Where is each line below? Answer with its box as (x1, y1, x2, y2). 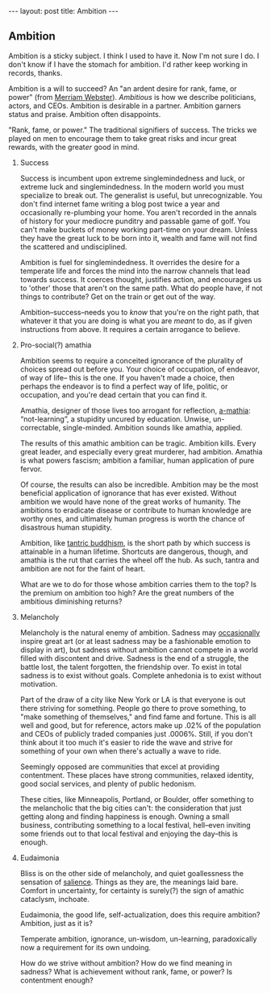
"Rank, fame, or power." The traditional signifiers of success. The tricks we (8, 125, 257, 135)
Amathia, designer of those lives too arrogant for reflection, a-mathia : (19, 405, 252, 415)
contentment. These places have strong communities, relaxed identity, (19, 770, 254, 779)
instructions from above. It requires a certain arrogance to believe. (19, 324, 240, 334)
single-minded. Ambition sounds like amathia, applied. (62, 422, 243, 432)
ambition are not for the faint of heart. (19, 563, 146, 573)
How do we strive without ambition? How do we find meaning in (19, 958, 232, 968)
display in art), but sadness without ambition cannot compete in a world (19, 645, 258, 654)
